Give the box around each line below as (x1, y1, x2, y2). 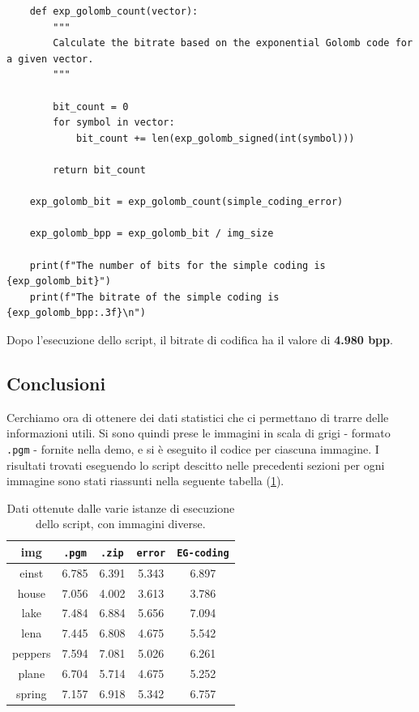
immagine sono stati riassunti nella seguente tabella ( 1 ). (6, 472, 284, 489)
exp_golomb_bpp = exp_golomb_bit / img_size (29, 228, 274, 240)
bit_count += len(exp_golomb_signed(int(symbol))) (75, 132, 355, 144)
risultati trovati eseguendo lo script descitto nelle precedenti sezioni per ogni (6, 456, 385, 473)
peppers (12, 645, 51, 662)
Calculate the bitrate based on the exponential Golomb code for (53, 37, 413, 49)
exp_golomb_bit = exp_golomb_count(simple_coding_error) (29, 196, 344, 208)
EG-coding (177, 547, 229, 559)
